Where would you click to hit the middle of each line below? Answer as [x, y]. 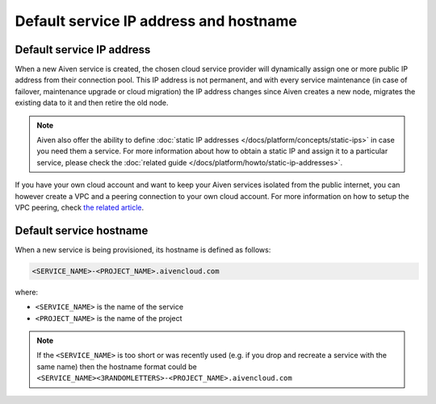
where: [27, 292]
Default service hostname [82, 230]
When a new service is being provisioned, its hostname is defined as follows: [143, 249]
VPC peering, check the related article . [80, 207]
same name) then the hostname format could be [117, 366]
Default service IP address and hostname [156, 21]
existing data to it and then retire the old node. [92, 103]
